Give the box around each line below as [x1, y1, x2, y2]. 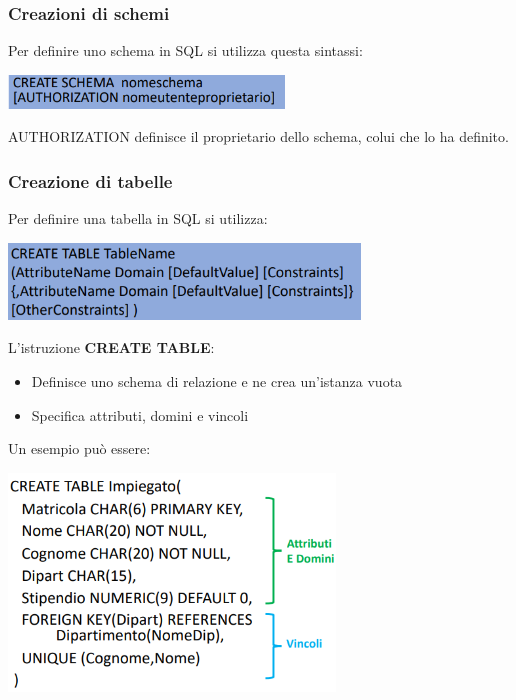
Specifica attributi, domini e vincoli [31, 404, 249, 425]
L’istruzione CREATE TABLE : [8, 337, 215, 358]
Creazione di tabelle [8, 168, 173, 193]
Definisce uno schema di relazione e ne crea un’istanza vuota [31, 371, 403, 392]
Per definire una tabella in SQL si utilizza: [8, 208, 268, 229]
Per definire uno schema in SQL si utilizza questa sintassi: [8, 40, 363, 61]
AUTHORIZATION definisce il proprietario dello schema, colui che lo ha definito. [8, 126, 509, 147]
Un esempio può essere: [8, 438, 151, 459]
